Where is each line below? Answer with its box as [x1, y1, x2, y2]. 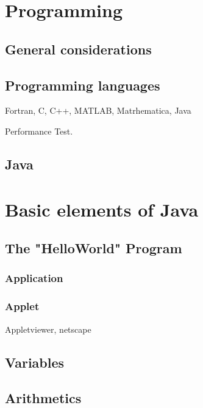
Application [5, 270, 63, 286]
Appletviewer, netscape [5, 322, 91, 335]
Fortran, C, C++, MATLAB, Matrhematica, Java [5, 104, 191, 117]
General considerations [5, 39, 152, 58]
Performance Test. [5, 124, 73, 137]
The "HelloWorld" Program [5, 239, 182, 258]
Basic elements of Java [5, 196, 199, 221]
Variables [5, 352, 65, 371]
